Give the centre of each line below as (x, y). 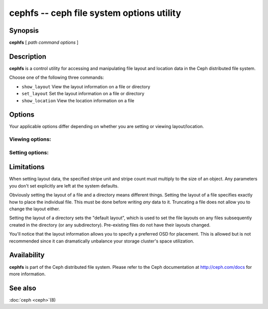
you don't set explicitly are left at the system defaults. (64, 185)
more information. (27, 274)
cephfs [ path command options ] (44, 43)
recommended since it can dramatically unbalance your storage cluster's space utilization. (102, 241)
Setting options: (29, 152)
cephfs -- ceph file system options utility (95, 13)
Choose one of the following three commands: (57, 77)
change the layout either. (34, 209)
